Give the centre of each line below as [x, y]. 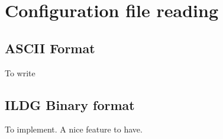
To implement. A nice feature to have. [74, 129]
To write [20, 72]
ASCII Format [50, 48]
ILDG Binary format [70, 104]
